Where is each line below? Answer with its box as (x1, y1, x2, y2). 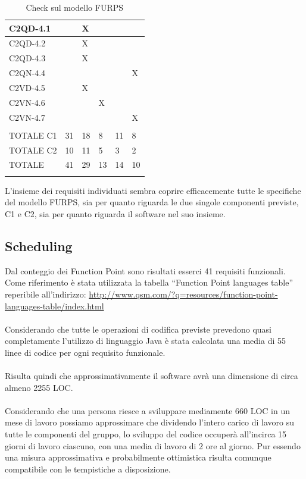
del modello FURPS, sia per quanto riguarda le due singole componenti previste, (5, 196, 299, 208)
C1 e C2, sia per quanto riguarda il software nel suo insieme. (5, 207, 226, 220)
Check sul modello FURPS (26, 1, 124, 13)
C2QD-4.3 (9, 52, 46, 64)
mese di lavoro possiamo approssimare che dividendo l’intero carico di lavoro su (5, 416, 295, 428)
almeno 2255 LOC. (5, 381, 73, 393)
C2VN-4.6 (9, 96, 45, 108)
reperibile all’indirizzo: (5, 287, 86, 300)
